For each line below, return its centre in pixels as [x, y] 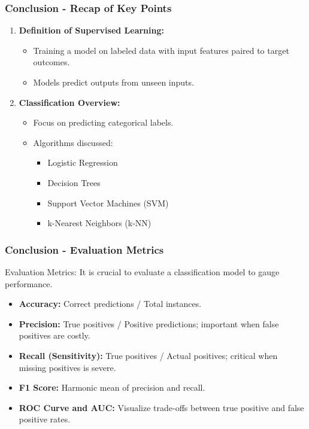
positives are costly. [54, 335]
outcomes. [51, 62]
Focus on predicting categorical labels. [103, 122]
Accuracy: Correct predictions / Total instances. [110, 304]
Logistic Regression [83, 162]
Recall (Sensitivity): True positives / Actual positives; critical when [148, 355]
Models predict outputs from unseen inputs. [113, 82]
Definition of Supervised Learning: [91, 30]
